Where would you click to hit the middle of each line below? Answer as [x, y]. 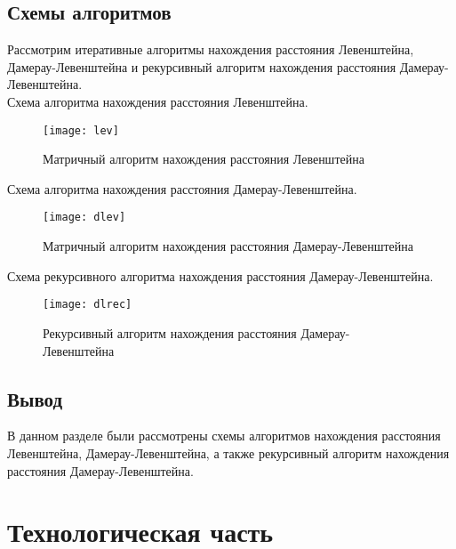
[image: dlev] [84, 218]
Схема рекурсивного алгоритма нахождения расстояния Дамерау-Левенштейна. [220, 275]
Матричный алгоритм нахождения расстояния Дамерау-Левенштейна [228, 246]
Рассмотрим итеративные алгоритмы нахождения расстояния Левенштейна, [211, 49]
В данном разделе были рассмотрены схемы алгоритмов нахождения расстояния [224, 436]
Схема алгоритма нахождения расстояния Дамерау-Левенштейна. [182, 188]
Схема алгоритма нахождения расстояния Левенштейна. [158, 101]
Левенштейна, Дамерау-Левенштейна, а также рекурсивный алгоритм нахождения [228, 452]
